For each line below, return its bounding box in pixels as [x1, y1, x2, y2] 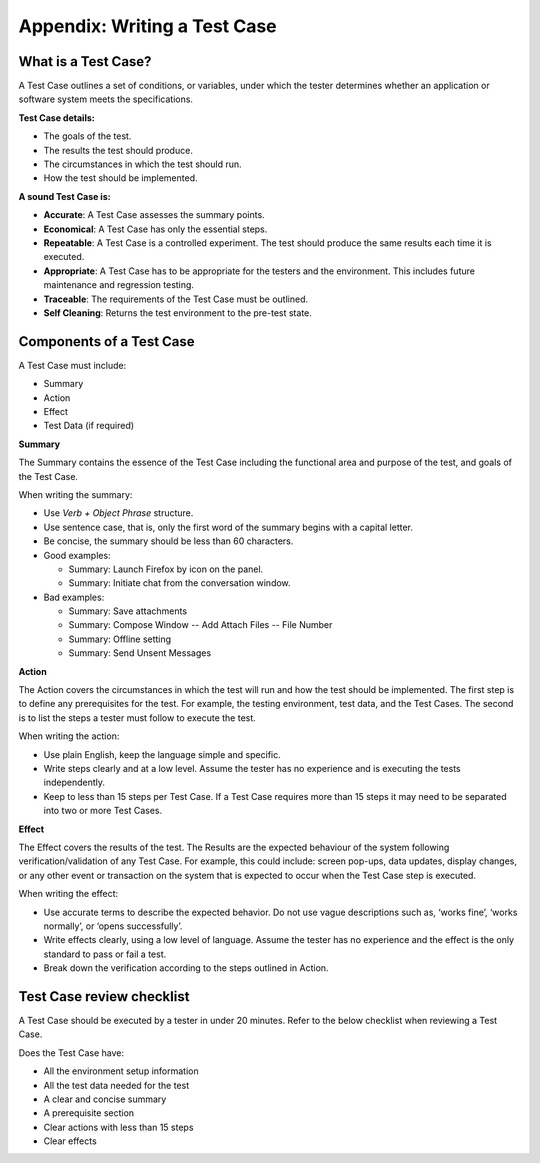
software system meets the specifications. [18, 93, 194, 105]
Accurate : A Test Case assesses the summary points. [43, 209, 265, 221]
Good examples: [43, 549, 111, 561]
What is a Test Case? [18, 53, 152, 70]
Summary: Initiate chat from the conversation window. [68, 577, 291, 589]
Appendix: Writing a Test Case [18, 15, 277, 37]
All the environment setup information [43, 1065, 199, 1077]
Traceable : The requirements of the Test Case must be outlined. [43, 293, 309, 305]
